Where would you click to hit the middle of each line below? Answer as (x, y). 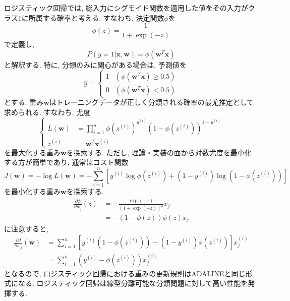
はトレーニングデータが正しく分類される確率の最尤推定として (152, 102)
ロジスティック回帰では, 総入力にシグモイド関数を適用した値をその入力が (126, 8)
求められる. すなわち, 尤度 (47, 112)
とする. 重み (24, 102)
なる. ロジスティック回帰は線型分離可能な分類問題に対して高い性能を (133, 283)
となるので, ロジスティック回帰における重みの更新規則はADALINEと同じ (125, 273)
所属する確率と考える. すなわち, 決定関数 (96, 17)
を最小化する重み (32, 191)
